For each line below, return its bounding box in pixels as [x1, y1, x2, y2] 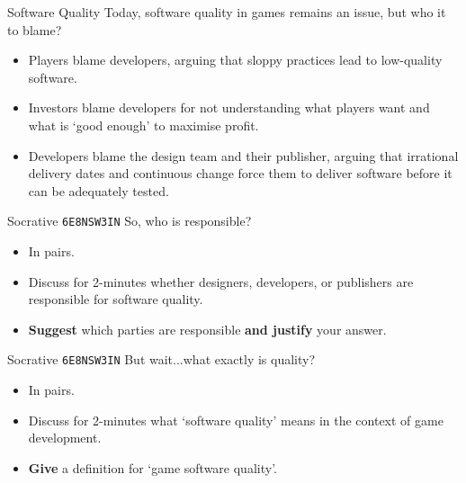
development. [28, 428, 102, 447]
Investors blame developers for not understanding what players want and [28, 98, 430, 117]
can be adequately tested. [28, 181, 169, 200]
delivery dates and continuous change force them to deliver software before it [28, 164, 453, 183]
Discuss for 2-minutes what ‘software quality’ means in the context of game [28, 410, 444, 429]
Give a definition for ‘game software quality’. [28, 458, 277, 477]
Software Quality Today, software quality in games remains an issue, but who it [7, 3, 446, 21]
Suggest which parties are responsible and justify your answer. [28, 319, 387, 338]
